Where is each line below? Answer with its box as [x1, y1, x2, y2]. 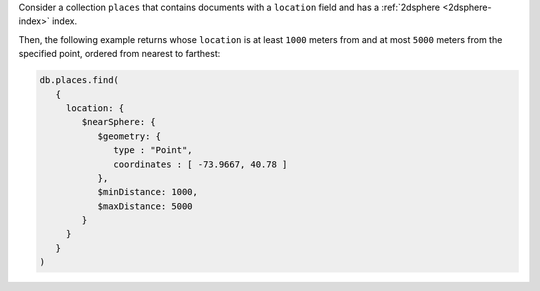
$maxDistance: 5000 [97, 200, 194, 212]
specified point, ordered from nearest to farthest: [18, 48, 221, 60]
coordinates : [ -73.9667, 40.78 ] [113, 158, 288, 170]
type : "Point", [113, 145, 194, 156]
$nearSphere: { [81, 116, 157, 128]
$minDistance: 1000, [97, 186, 199, 198]
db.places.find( [39, 75, 120, 86]
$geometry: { [97, 130, 162, 142]
